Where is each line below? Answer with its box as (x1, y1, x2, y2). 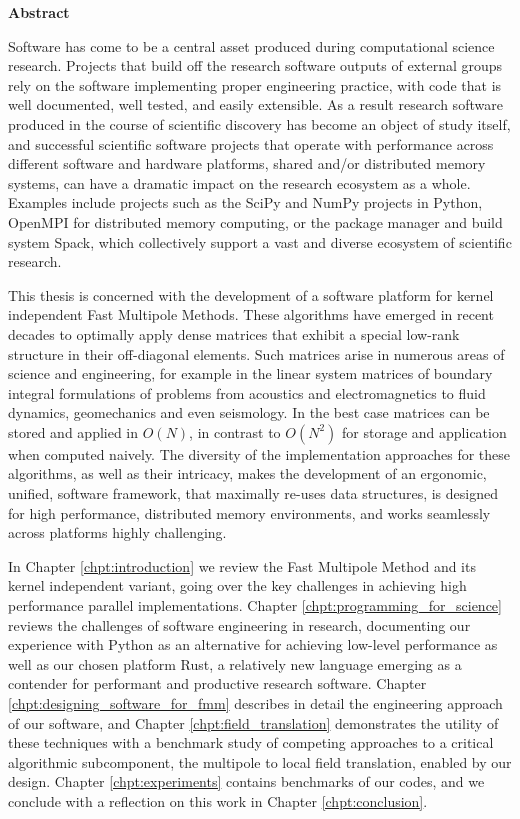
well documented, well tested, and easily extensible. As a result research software (8, 94, 503, 115)
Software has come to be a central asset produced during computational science (8, 35, 495, 56)
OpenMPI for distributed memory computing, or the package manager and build (8, 211, 503, 232)
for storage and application (342, 421, 507, 442)
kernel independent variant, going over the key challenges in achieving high (8, 575, 467, 596)
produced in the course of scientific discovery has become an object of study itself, (8, 113, 511, 134)
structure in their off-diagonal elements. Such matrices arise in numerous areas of (8, 343, 505, 364)
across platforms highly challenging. (8, 522, 227, 543)
